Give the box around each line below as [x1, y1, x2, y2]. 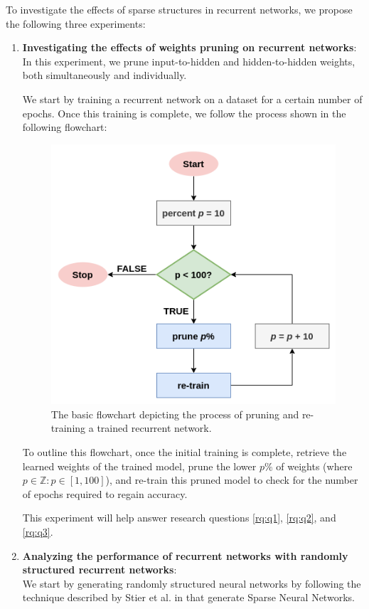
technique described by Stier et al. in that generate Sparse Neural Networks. [22, 590, 355, 605]
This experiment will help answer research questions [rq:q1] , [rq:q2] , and [22, 510, 336, 525]
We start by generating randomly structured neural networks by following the [22, 576, 361, 591]
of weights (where [276, 458, 353, 473]
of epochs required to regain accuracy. [22, 486, 188, 501]
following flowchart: [22, 120, 107, 134]
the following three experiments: [6, 16, 146, 31]
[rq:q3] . [22, 524, 53, 539]
